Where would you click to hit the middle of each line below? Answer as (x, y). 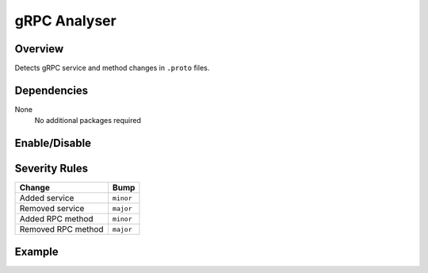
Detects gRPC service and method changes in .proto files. (112, 68)
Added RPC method (57, 219)
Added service (47, 198)
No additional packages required (88, 121)
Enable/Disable (53, 143)
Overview (39, 49)
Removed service (52, 209)
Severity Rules (52, 169)
